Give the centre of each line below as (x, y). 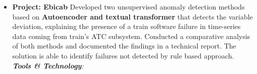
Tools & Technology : (48, 65)
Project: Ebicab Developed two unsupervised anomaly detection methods (128, 6)
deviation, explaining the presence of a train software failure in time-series (126, 26)
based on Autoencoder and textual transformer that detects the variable (133, 16)
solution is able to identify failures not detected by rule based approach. (123, 55)
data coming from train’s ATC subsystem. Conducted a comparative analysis (131, 36)
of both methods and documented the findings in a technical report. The (124, 46)
